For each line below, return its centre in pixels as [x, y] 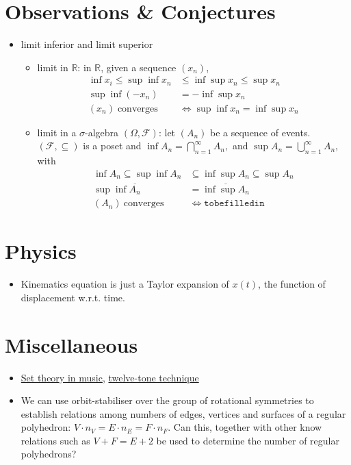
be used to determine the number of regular [248, 440]
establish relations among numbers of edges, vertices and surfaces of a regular [183, 413]
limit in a [57, 132]
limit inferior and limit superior [87, 44]
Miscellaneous [71, 344]
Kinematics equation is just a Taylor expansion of [125, 284]
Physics [41, 251]
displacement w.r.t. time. [73, 297]
